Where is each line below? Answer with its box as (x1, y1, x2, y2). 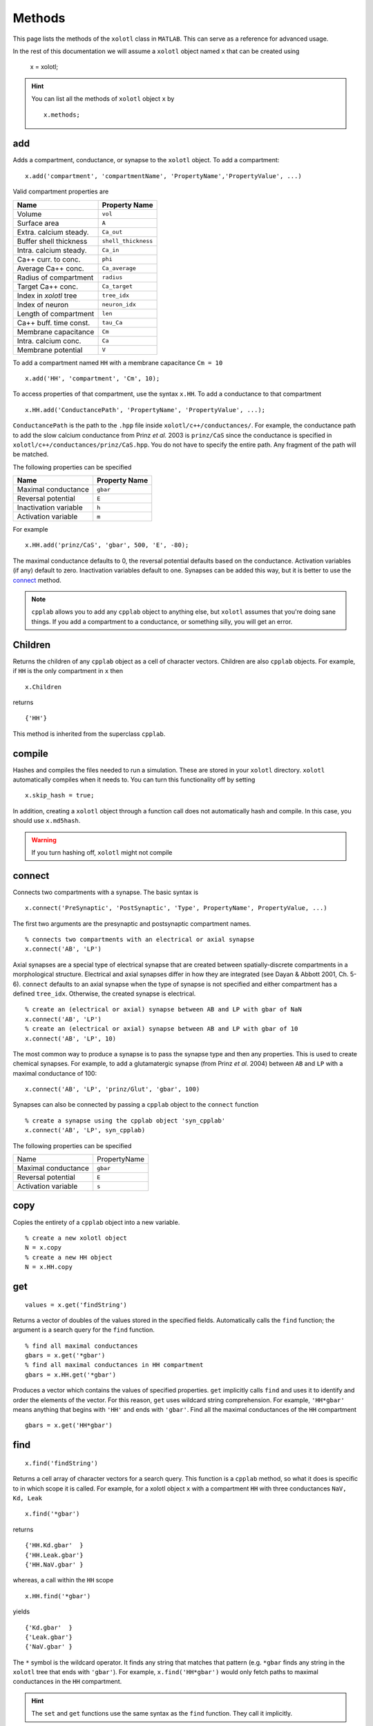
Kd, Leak (12, 1495, 43, 1502)
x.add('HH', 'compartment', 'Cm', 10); (25, 374, 160, 382)
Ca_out (102, 229, 123, 236)
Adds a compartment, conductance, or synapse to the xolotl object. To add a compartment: (12, 156, 280, 164)
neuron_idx (102, 301, 136, 309)
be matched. (12, 450, 49, 458)
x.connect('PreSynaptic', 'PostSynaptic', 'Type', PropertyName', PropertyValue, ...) (25, 904, 327, 912)
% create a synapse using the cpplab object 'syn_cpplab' (25, 1116, 226, 1125)
